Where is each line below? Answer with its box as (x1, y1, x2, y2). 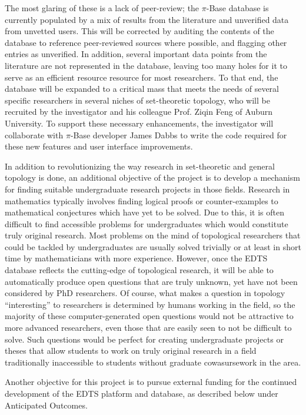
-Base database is (206, 2, 269, 14)
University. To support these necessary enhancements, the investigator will (5, 117, 274, 129)
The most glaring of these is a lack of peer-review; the (5, 2, 199, 14)
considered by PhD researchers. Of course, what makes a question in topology (5, 287, 285, 299)
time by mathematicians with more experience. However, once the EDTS (5, 252, 268, 264)
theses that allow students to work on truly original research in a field (5, 344, 257, 357)
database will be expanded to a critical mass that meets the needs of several (5, 82, 279, 95)
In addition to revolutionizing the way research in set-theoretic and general (5, 160, 275, 172)
